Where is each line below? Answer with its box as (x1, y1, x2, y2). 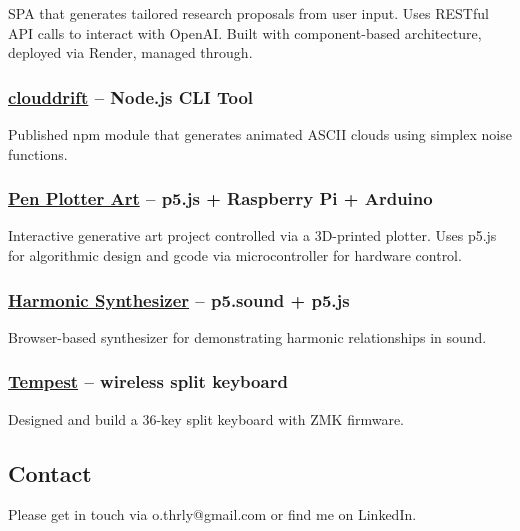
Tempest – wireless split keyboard (8, 369, 288, 394)
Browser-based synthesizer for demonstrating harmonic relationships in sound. (8, 326, 487, 347)
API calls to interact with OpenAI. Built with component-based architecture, (8, 22, 482, 43)
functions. (8, 143, 68, 164)
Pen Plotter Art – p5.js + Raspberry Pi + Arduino (8, 186, 433, 211)
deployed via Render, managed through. (8, 42, 253, 63)
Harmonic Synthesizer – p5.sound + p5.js (8, 287, 350, 312)
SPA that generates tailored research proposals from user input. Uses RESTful (8, 3, 489, 23)
